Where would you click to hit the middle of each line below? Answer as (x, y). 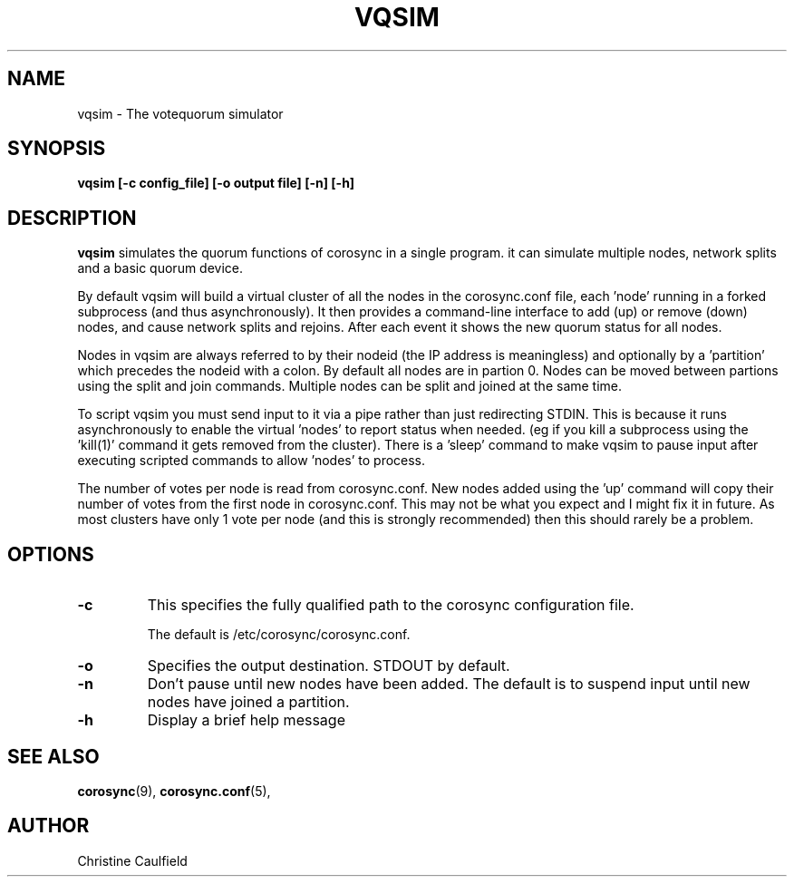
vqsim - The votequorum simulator (180, 113)
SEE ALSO (53, 756)
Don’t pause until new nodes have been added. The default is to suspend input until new (449, 684)
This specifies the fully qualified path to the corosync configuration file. (391, 605)
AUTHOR (48, 826)
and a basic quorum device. (160, 268)
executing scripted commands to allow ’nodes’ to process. (252, 461)
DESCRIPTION (72, 218)
